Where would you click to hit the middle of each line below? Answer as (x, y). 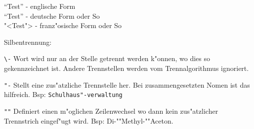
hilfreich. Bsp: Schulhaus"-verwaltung (63, 94)
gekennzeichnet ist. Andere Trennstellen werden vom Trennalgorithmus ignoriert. (127, 68)
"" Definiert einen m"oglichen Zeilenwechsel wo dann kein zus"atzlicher (111, 111)
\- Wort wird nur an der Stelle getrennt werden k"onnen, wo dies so (107, 58)
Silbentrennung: (28, 42)
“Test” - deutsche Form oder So (52, 16)
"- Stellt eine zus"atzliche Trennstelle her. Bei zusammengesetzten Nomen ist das (127, 84)
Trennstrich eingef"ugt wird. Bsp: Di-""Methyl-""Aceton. (89, 120)
